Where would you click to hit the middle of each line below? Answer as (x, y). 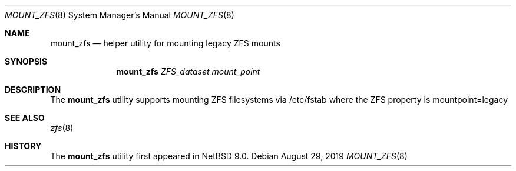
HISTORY (23, 146)
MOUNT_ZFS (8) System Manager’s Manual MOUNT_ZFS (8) (120, 15)
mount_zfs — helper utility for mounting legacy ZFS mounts (165, 43)
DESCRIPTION (33, 90)
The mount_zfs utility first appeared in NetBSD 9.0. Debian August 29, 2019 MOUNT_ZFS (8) (229, 156)
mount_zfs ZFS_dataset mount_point (188, 71)
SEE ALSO (25, 118)
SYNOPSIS (26, 61)
